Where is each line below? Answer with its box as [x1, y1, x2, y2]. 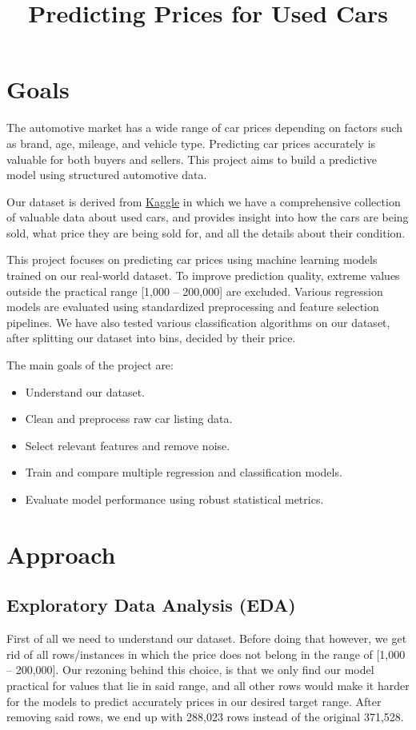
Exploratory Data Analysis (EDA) [6, 592, 296, 617]
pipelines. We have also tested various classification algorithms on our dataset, [6, 313, 390, 330]
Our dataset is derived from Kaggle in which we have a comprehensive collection [6, 193, 401, 209]
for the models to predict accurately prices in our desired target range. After [6, 692, 382, 709]
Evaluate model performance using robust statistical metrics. [25, 491, 324, 507]
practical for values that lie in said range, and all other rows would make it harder [6, 676, 410, 693]
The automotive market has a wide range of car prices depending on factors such [6, 119, 403, 136]
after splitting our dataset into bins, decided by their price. [6, 329, 296, 346]
